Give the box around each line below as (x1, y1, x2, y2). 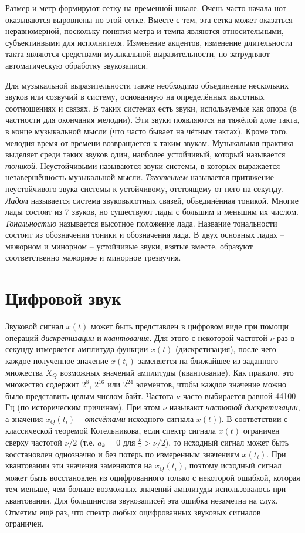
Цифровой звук (5, 286, 121, 310)
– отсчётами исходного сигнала (77, 412, 194, 424)
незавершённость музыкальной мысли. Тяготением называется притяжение (5, 171, 274, 183)
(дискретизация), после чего (175, 343, 276, 355)
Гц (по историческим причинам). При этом (5, 401, 160, 413)
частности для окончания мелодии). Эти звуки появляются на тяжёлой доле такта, (5, 113, 300, 126)
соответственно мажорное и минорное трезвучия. (5, 251, 181, 264)
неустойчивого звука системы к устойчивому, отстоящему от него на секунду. (5, 182, 284, 194)
